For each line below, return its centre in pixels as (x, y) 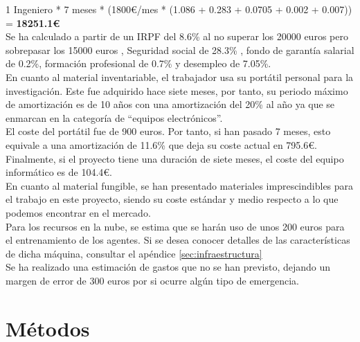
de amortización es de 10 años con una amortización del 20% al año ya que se (170, 104)
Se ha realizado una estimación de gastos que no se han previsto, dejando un (168, 267)
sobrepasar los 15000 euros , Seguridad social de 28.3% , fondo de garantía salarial (180, 49)
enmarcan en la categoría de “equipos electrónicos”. (114, 117)
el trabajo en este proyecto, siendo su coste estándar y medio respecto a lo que (172, 199)
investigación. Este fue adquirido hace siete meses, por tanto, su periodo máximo (177, 90)
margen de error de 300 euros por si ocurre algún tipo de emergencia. (152, 280)
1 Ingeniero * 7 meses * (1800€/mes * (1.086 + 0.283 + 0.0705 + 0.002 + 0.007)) (179, 9)
